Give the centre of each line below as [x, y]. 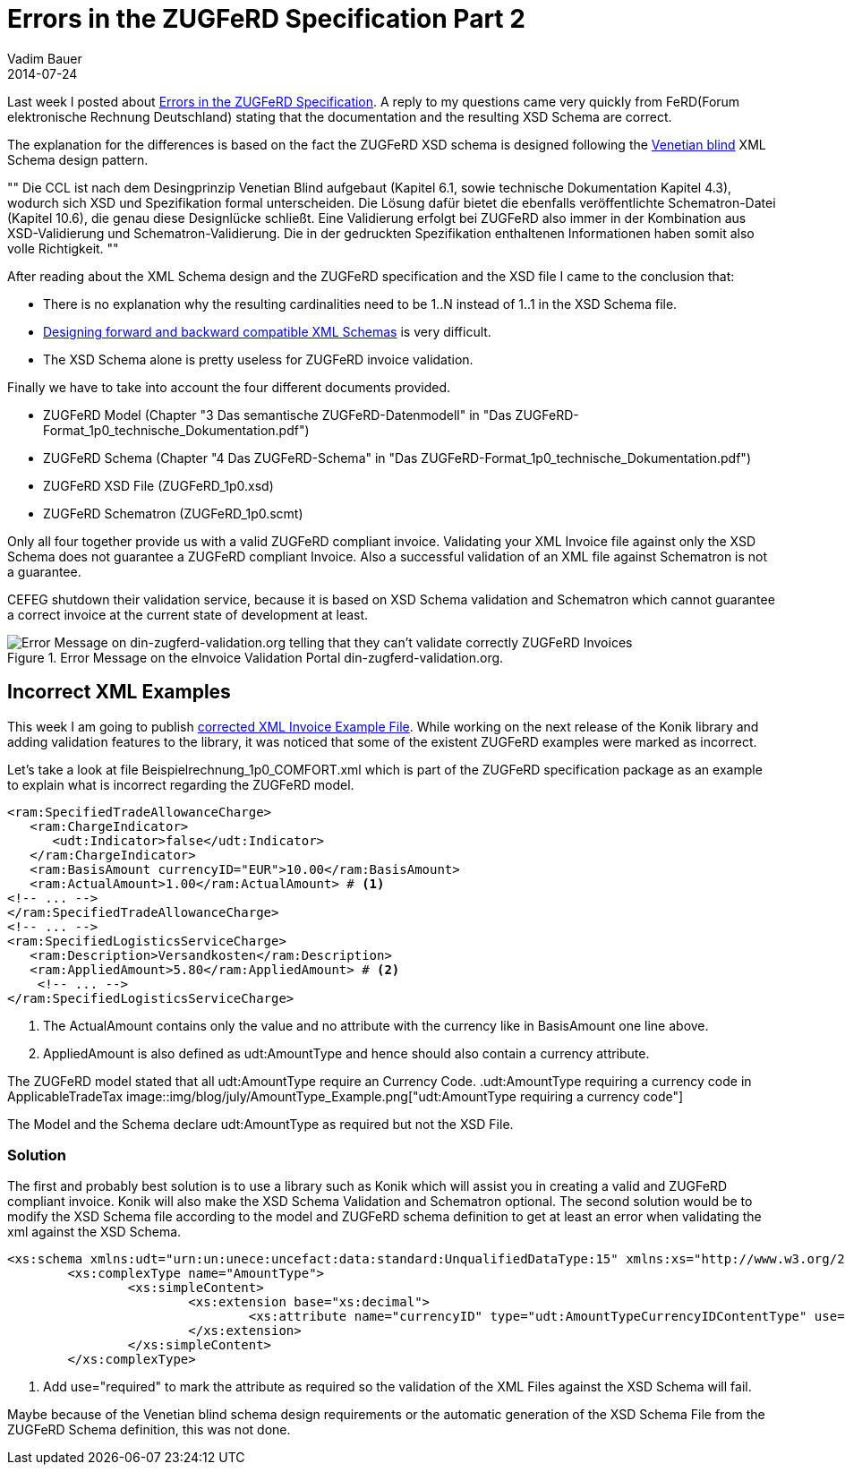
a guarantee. [44, 571]
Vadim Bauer [45, 58]
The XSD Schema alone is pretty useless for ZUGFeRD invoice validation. [258, 359]
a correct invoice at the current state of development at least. [188, 614]
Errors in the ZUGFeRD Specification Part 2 [266, 19]
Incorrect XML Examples [119, 692]
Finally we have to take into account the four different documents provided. [229, 387]
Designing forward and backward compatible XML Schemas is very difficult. [267, 331]
